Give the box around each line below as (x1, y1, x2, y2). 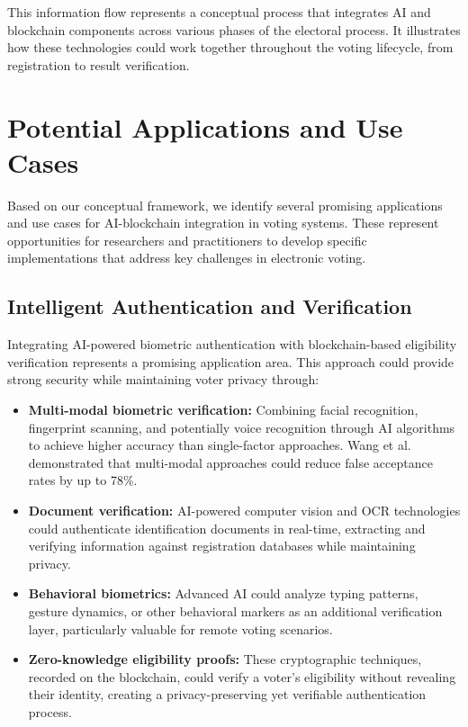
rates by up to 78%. (28, 471, 138, 489)
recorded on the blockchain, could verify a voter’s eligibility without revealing (28, 667, 456, 686)
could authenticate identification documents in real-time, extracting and (28, 518, 426, 537)
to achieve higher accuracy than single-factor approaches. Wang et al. (28, 435, 411, 454)
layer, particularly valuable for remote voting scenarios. (28, 619, 333, 638)
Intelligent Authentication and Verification (7, 292, 412, 320)
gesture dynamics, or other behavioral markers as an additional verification (28, 601, 443, 620)
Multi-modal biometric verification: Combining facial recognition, (28, 400, 418, 419)
